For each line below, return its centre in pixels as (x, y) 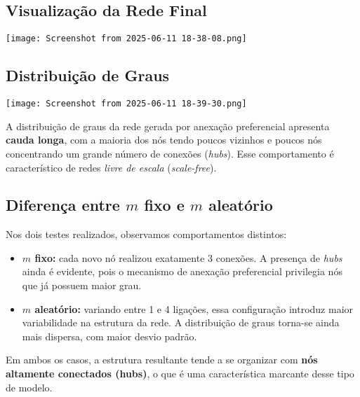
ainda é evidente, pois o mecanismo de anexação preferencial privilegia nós (182, 271)
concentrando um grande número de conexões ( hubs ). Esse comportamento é (170, 153)
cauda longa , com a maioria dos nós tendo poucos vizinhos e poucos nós (164, 140)
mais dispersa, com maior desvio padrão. (109, 336)
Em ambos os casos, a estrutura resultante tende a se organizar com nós (162, 360)
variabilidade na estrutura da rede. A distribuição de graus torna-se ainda (181, 322)
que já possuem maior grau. (82, 285)
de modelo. (29, 387)
